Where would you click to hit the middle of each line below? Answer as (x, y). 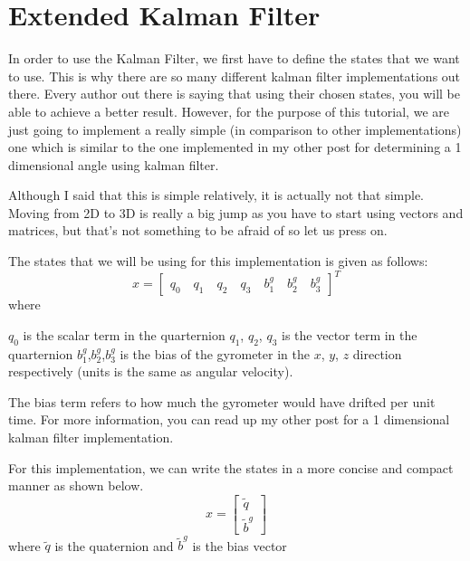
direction (377, 353)
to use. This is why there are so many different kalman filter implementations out (235, 76)
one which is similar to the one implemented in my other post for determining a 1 (235, 147)
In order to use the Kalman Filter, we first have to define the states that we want (234, 58)
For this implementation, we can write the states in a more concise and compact (231, 467)
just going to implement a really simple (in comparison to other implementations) (235, 129)
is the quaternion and (114, 545)
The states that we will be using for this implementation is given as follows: (218, 261)
